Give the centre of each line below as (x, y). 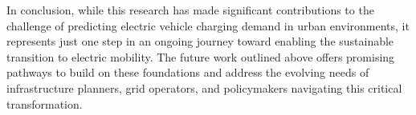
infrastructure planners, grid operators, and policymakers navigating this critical (204, 87)
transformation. (45, 103)
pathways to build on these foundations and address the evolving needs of (188, 72)
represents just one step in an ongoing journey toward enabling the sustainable (200, 41)
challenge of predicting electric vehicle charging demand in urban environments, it (208, 25)
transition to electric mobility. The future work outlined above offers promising (201, 56)
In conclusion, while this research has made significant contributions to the (190, 10)
